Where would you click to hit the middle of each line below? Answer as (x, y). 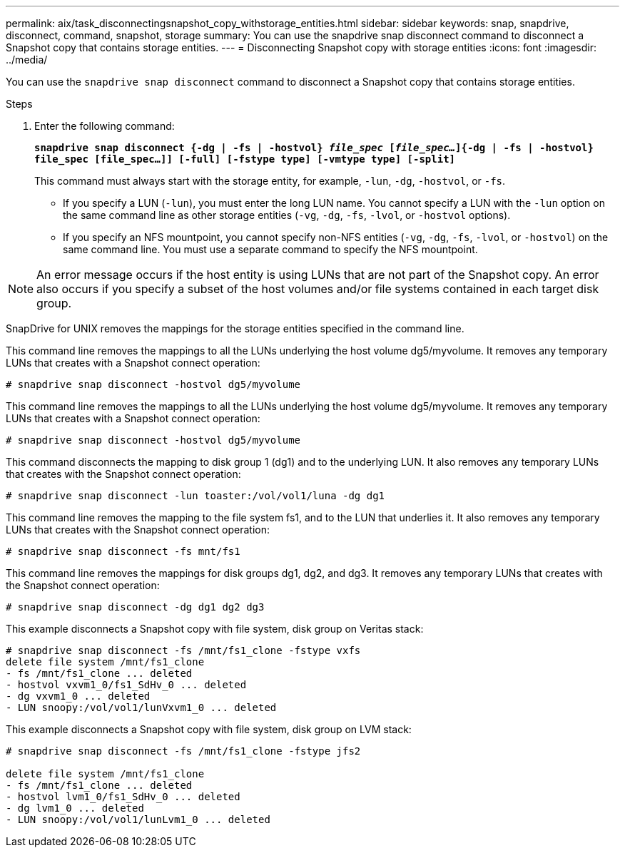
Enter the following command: (105, 126)
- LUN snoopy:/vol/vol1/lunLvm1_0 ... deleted (138, 819)
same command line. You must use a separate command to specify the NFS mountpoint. (270, 249)
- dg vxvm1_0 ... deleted (78, 696)
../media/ (27, 60)
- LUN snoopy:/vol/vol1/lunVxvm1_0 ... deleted (141, 708)
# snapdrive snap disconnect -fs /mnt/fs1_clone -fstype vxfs (183, 650)
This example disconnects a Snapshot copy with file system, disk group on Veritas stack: (215, 629)
